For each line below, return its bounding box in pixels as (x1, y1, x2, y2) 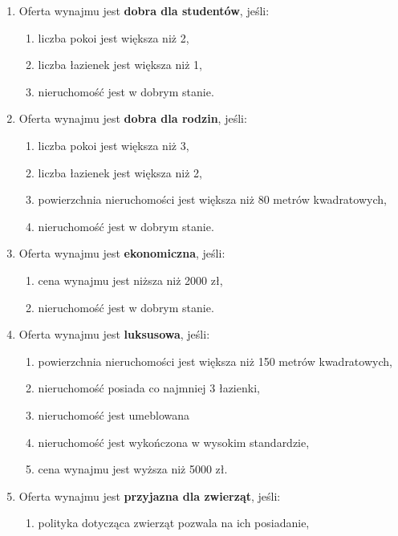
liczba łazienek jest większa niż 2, (38, 164, 202, 181)
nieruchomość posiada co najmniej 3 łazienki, (38, 380, 260, 396)
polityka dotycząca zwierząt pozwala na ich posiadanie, (38, 514, 310, 531)
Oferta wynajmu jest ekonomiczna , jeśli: (18, 245, 225, 262)
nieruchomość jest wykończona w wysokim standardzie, (38, 433, 310, 450)
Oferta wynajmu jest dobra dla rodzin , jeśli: (18, 110, 247, 127)
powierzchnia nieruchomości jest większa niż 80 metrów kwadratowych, (38, 191, 387, 208)
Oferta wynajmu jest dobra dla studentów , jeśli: (18, 2, 270, 18)
